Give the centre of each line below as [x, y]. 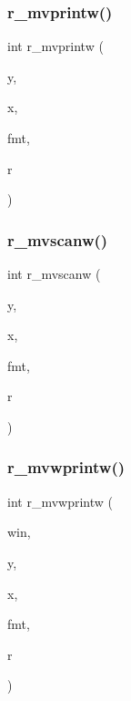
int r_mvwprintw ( [60, 501]
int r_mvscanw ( [54, 273]
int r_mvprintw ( [55, 46]
